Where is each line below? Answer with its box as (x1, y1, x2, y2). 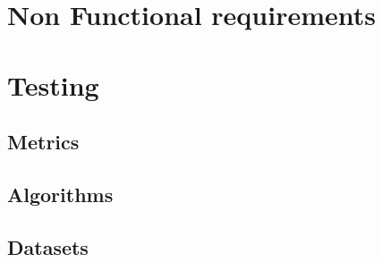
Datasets (7, 232, 89, 260)
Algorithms (7, 180, 114, 207)
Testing (7, 66, 99, 103)
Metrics (7, 128, 80, 156)
